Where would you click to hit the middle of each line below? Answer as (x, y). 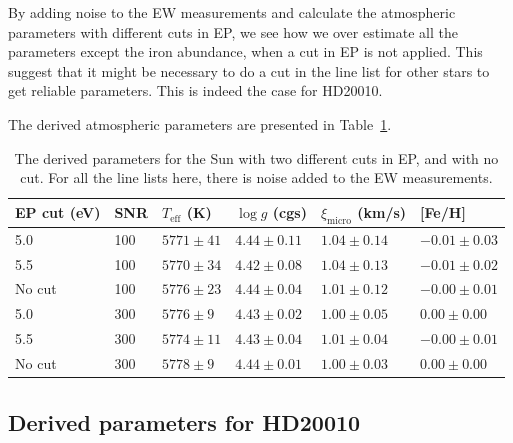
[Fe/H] (443, 212)
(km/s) (382, 211)
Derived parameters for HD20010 (184, 421)
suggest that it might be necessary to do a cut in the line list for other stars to (249, 70)
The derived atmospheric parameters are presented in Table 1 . (200, 123)
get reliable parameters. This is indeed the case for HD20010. (195, 90)
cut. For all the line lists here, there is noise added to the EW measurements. (256, 177)
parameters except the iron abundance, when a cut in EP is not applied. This (245, 51)
